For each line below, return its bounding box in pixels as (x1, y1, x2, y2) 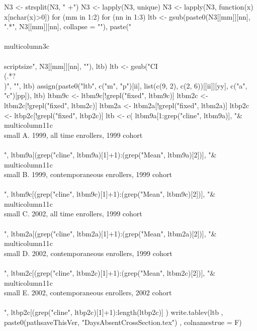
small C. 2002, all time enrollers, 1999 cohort (4, 208, 142, 219)
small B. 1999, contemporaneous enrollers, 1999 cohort (4, 169, 172, 180)
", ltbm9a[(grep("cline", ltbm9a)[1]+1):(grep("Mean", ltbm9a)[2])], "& (4, 149, 217, 159)
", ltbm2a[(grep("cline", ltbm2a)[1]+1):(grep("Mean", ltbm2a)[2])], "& (4, 228, 217, 238)
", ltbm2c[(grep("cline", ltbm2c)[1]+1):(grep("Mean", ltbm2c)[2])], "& (4, 268, 216, 278)
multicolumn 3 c (4, 41, 49, 51)
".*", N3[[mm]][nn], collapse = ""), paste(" (4, 21, 132, 32)
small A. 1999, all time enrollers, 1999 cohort (4, 129, 143, 140)
